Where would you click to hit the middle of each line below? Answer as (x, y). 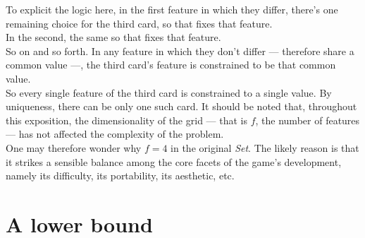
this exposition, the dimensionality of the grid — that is (126, 120)
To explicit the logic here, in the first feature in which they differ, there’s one (172, 9)
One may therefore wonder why (74, 147)
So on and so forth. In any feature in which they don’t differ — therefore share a (180, 50)
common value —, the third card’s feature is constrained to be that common (171, 65)
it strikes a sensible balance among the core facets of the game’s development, (174, 161)
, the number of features (308, 120)
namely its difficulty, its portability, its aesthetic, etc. (120, 175)
